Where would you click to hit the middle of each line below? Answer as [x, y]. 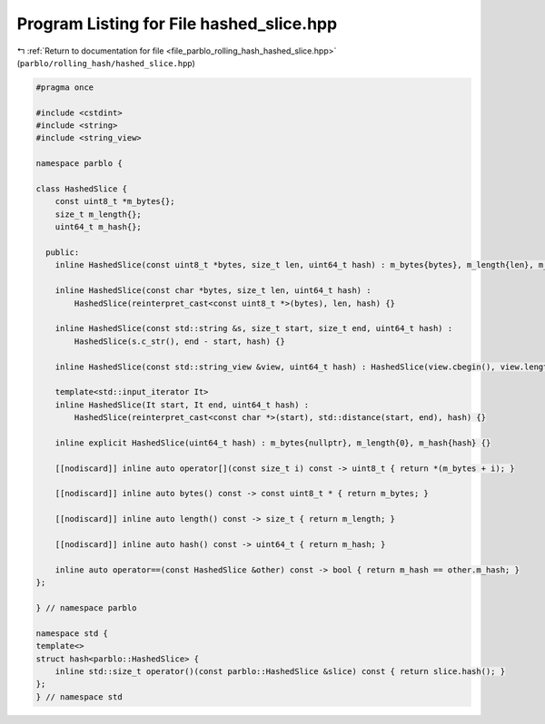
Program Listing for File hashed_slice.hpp [177, 24]
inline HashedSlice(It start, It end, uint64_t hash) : [182, 405]
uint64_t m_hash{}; [99, 227]
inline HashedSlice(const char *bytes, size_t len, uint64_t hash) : [213, 291]
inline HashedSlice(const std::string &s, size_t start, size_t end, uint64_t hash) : [254, 328]
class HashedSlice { [81, 189]
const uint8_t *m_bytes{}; [115, 201]
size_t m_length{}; [99, 214]
